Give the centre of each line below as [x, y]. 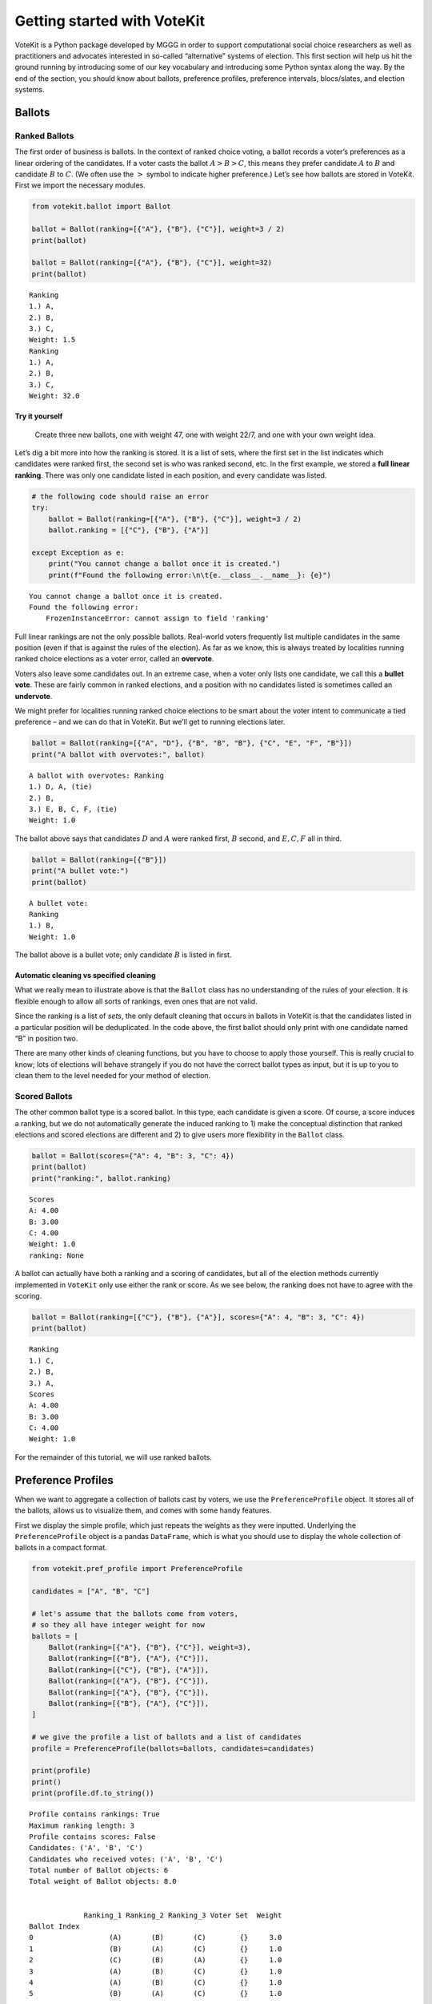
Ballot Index [54, 1927]
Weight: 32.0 [54, 396]
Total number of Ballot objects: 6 [99, 1871]
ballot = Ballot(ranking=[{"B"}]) [99, 859]
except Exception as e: [78, 552]
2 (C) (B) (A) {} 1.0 [156, 1960]
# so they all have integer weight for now [118, 1625]
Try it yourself [39, 416]
